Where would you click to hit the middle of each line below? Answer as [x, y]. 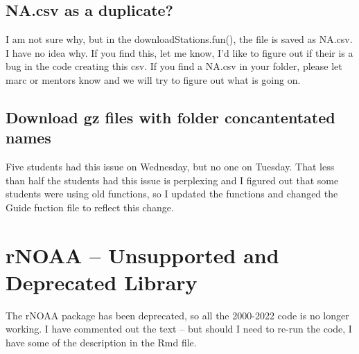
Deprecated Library [102, 282]
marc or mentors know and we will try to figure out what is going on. [153, 79]
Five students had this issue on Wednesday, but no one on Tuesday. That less [170, 167]
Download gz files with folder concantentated [170, 117]
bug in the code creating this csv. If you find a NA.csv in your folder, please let [174, 66]
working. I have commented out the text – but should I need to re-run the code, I [179, 329]
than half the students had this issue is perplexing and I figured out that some [172, 180]
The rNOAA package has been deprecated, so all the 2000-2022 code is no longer [177, 315]
